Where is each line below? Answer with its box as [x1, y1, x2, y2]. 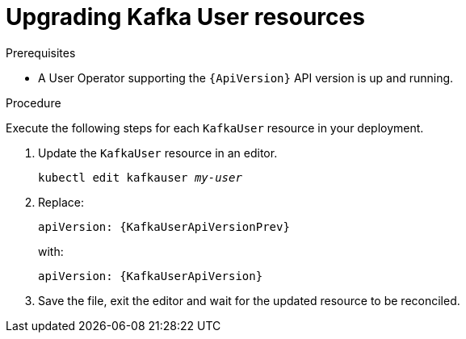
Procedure [6, 95, 61, 110]
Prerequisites [6, 45, 76, 60]
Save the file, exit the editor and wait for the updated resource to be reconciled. [38, 293, 460, 308]
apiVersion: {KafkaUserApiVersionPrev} [38, 220, 290, 233]
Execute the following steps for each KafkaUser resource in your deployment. [6, 120, 424, 135]
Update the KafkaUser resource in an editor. [38, 145, 278, 160]
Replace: [38, 195, 84, 209]
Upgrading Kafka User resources [6, 3, 365, 31]
